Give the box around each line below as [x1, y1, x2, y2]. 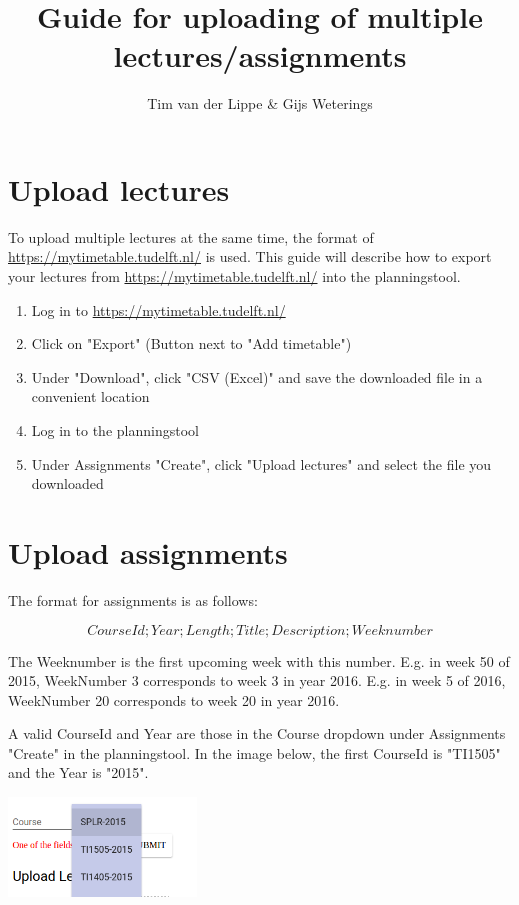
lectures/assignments [113, 35, 407, 76]
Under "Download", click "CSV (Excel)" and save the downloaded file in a [31, 366, 483, 387]
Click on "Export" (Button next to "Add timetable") [31, 333, 352, 354]
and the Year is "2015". [8, 762, 149, 783]
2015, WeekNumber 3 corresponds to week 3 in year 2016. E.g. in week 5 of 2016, [8, 670, 506, 691]
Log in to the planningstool [31, 420, 199, 440]
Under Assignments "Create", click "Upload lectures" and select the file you [31, 453, 492, 474]
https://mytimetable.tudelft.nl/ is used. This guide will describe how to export [8, 246, 492, 267]
